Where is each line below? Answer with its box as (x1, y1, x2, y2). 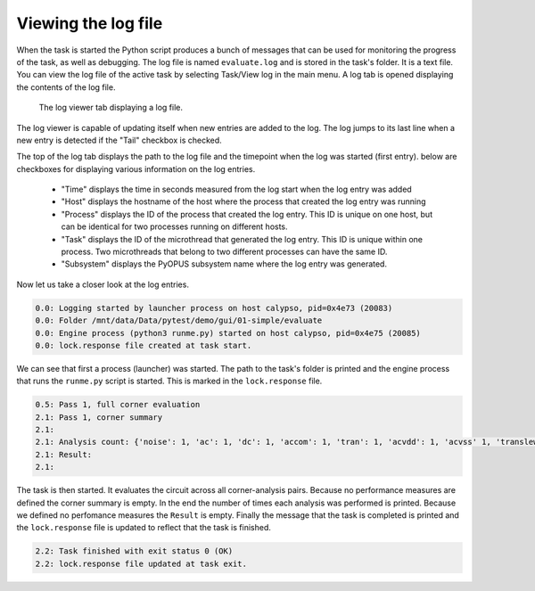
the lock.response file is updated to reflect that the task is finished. (16, 522, 271, 533)
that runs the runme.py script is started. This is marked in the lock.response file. (16, 375, 323, 387)
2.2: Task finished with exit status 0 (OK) (35, 546, 234, 556)
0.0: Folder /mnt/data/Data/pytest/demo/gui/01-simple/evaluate (35, 316, 323, 325)
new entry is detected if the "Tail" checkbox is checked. (16, 135, 222, 145)
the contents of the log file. (16, 81, 116, 93)
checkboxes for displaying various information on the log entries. (16, 163, 256, 174)
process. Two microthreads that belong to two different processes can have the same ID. (61, 246, 388, 258)
